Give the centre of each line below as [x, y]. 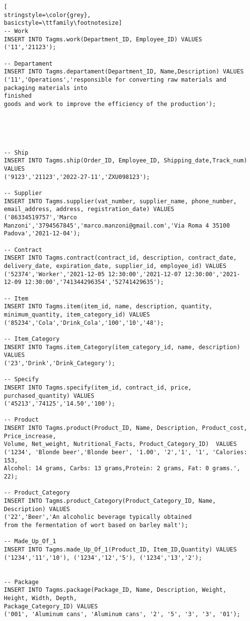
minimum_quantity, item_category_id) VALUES [77, 314]
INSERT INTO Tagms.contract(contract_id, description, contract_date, [120, 258]
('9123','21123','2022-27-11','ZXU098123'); [77, 177]
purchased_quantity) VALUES [49, 396]
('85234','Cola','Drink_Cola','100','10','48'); [84, 323]
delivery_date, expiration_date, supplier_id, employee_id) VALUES [115, 266]
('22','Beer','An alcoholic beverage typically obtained [98, 517]
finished [18, 96]
